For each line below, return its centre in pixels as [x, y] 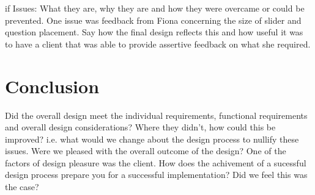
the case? [22, 187]
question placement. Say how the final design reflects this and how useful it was [154, 32]
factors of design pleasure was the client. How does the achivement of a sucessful [156, 162]
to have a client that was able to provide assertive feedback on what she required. [158, 44]
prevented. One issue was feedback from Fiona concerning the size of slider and [153, 20]
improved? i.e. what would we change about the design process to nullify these [152, 139]
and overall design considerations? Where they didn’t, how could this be [140, 127]
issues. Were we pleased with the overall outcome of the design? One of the [146, 151]
